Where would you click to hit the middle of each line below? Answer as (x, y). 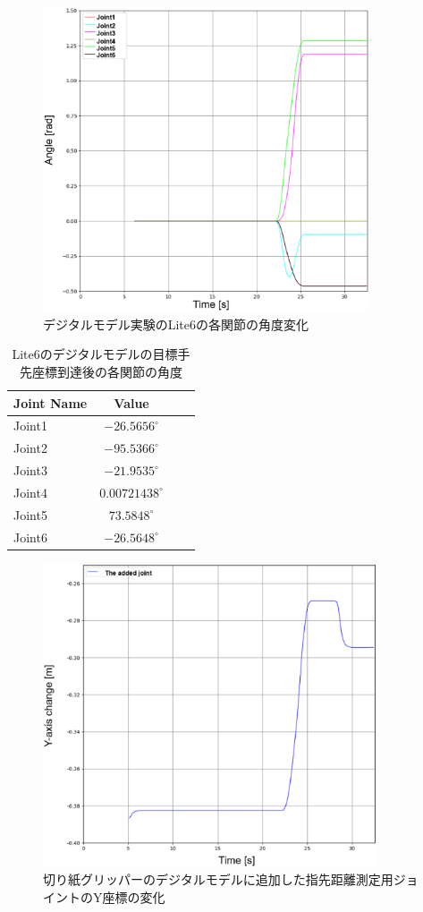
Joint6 (30, 537)
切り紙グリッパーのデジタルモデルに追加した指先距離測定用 (218, 879)
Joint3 (30, 470)
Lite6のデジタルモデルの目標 (95, 354)
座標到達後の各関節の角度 (107, 371)
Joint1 (30, 426)
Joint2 (30, 448)
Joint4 (30, 492)
